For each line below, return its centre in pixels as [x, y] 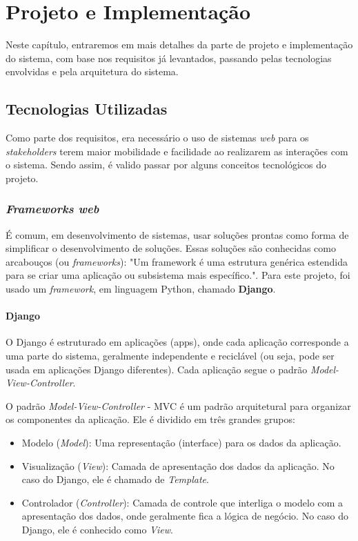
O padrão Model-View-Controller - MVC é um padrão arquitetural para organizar [178, 405]
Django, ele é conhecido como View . [97, 529]
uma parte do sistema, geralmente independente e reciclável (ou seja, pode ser [170, 356]
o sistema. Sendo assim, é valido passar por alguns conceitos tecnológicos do [166, 165]
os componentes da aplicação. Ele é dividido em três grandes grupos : [150, 419]
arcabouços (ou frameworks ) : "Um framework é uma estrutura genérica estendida [177, 261]
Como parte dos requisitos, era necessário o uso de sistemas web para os [157, 138]
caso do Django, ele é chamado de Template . [115, 479]
